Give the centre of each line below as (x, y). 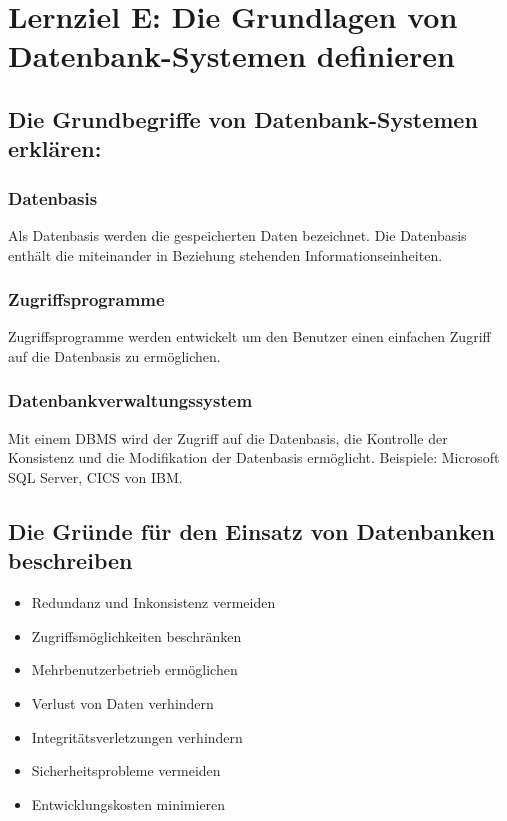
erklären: (55, 148)
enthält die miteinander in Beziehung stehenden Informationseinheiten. (225, 254)
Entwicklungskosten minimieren (128, 803)
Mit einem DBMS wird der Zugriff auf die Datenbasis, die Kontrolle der (228, 437)
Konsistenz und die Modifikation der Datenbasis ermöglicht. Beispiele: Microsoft (254, 457)
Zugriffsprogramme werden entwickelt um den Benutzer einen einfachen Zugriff (249, 336)
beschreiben (70, 560)
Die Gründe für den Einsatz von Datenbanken (252, 530)
